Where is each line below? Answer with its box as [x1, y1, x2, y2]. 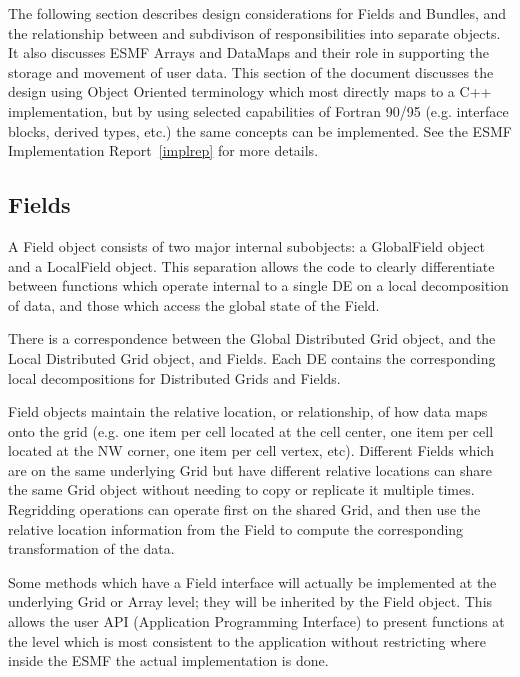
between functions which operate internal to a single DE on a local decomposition [8, 275, 509, 296]
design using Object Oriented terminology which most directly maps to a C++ [8, 81, 492, 102]
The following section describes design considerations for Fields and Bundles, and [8, 3, 507, 23]
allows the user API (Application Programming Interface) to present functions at [8, 611, 505, 632]
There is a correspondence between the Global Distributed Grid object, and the [8, 328, 496, 349]
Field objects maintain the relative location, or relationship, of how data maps [8, 401, 488, 422]
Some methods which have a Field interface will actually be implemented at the [8, 571, 497, 592]
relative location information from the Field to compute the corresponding [8, 518, 464, 539]
